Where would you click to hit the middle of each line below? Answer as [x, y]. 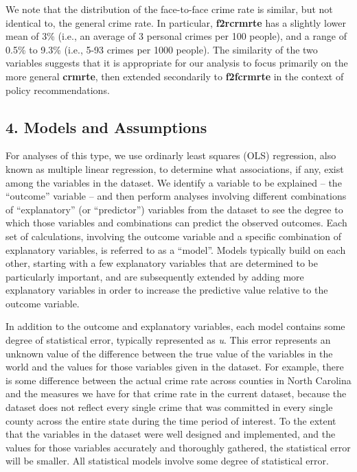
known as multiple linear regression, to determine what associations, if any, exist [175, 168]
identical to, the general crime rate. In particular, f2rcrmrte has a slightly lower [176, 22]
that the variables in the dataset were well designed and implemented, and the [171, 434]
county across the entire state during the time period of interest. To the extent [171, 420]
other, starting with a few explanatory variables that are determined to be [162, 263]
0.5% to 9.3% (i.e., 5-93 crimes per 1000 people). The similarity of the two [162, 49]
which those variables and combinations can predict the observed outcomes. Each [176, 223]
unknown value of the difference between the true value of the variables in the [169, 353]
